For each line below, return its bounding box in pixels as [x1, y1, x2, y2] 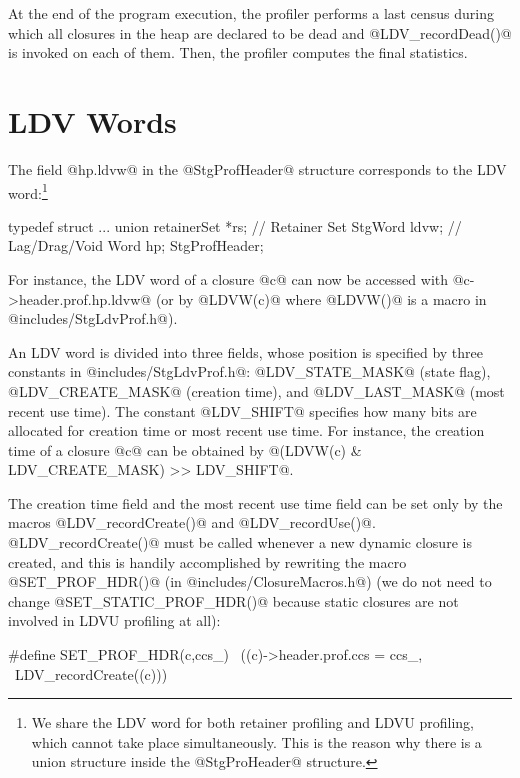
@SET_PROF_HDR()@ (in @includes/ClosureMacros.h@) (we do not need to [8, 571, 492, 592]
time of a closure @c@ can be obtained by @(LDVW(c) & [8, 439, 362, 460]
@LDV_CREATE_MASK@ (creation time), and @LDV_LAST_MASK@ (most [8, 380, 505, 401]
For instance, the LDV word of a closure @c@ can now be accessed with [8, 268, 449, 289]
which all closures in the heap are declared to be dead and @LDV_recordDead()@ [8, 22, 512, 43]
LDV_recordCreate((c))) [14, 663, 168, 684]
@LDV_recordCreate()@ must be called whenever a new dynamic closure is [8, 532, 472, 553]
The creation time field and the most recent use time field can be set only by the [8, 492, 503, 513]
